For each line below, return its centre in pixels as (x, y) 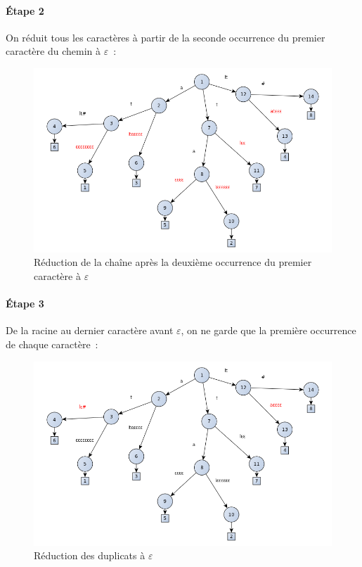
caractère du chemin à (53, 51)
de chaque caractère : (52, 344)
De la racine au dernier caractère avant (90, 330)
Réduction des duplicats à (90, 555)
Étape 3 (25, 304)
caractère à (57, 276)
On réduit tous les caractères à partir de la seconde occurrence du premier (166, 37)
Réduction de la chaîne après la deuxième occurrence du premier (173, 262)
